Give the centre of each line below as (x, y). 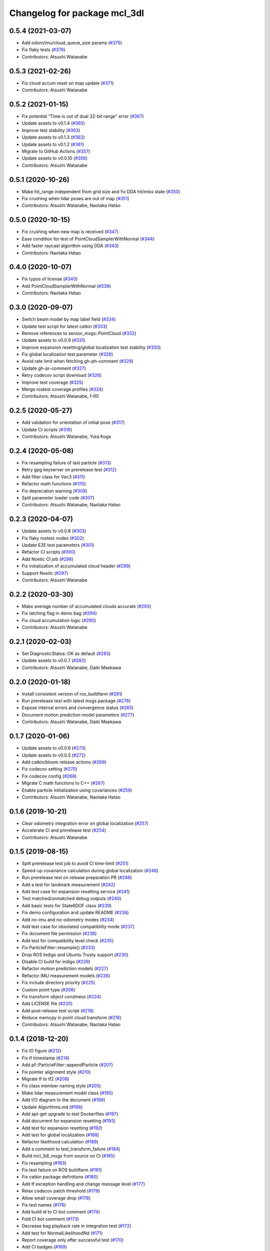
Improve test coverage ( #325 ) (52, 382)
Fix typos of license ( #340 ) (50, 279)
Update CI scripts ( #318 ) (47, 429)
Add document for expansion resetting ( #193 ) (69, 1121)
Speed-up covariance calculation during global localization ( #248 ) (90, 870)
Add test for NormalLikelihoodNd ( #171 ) (62, 1233)
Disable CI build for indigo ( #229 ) (56, 961)
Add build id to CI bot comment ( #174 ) (61, 1212)
